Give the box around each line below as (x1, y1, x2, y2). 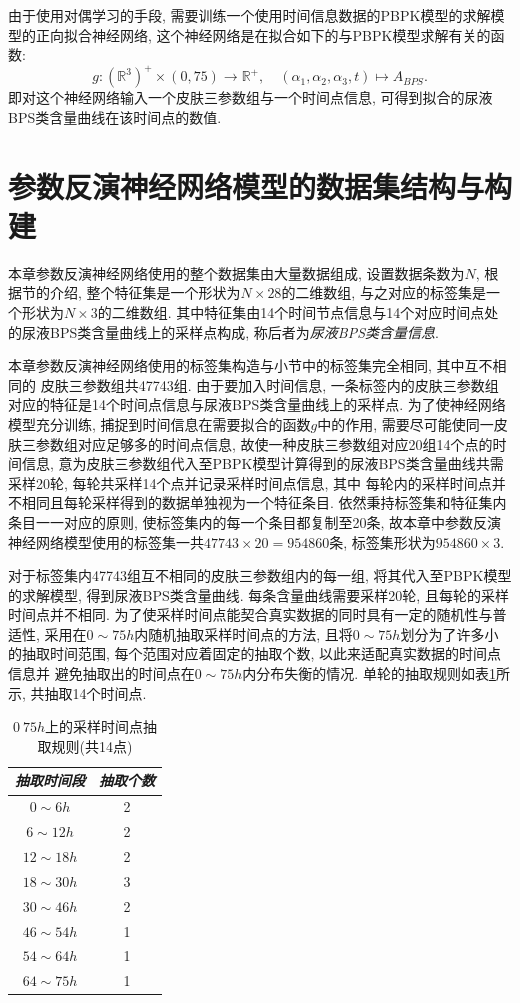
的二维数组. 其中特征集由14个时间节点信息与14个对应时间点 (97, 301, 485, 322)
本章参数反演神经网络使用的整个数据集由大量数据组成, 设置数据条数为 (8, 262, 465, 283)
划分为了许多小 (400, 623, 499, 644)
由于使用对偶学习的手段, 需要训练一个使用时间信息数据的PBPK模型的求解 (8, 5, 491, 25)
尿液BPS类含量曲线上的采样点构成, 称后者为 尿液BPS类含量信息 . (21, 321, 439, 342)
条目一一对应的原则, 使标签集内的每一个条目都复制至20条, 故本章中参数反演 (8, 511, 502, 532)
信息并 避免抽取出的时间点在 (8, 663, 195, 684)
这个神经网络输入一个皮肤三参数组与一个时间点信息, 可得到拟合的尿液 (35, 87, 493, 108)
